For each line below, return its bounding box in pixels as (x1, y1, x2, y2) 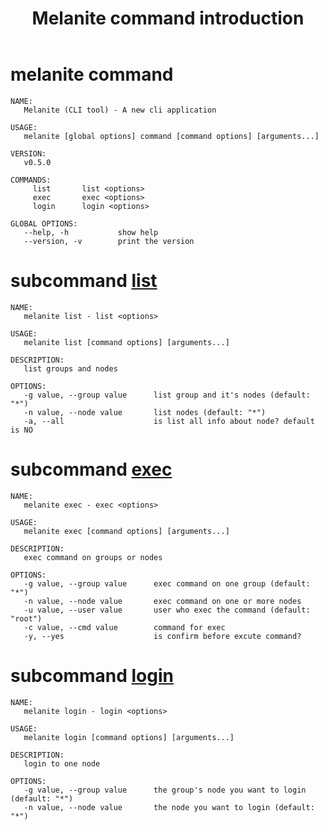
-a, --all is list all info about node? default (23, 416, 315, 426)
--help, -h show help (23, 227, 159, 237)
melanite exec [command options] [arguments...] (23, 526, 230, 536)
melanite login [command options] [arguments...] (23, 732, 235, 742)
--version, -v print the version (23, 236, 195, 246)
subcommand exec (10, 458, 173, 481)
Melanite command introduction (31, 7, 305, 30)
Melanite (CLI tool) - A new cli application (23, 105, 217, 115)
